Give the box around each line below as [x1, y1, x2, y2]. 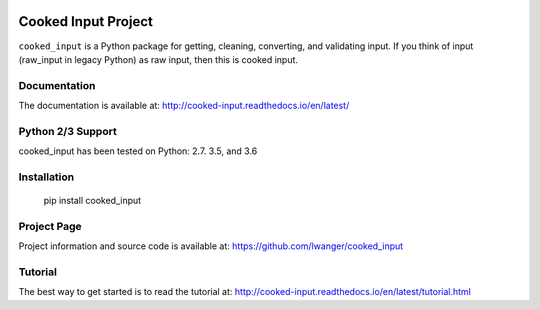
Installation [18, 170, 75, 184]
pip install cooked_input [43, 195, 142, 207]
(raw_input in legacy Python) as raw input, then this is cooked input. [18, 53, 299, 65]
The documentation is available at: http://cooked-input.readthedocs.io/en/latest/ [18, 100, 350, 112]
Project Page [18, 219, 82, 233]
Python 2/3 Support [18, 124, 117, 138]
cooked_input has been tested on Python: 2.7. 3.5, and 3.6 [18, 145, 258, 157]
